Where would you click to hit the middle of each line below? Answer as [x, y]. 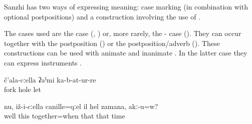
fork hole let [23, 89]
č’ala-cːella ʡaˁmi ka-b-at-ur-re [50, 79]
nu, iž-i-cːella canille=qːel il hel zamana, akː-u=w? [81, 106]
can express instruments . [43, 62]
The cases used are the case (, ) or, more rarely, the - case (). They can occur [123, 33]
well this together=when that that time [65, 116]
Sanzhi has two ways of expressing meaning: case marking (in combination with [126, 6]
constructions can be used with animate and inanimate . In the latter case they [126, 53]
